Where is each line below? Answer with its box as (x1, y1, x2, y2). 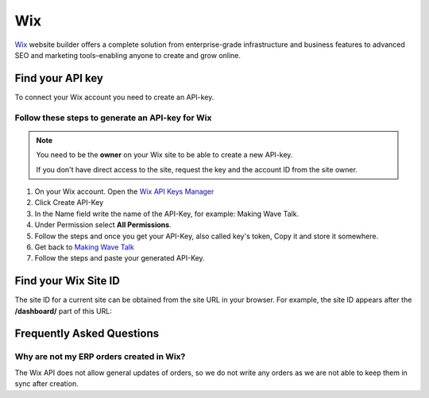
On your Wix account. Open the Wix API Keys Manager (34, 187, 214, 196)
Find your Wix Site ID (14, 274, 121, 288)
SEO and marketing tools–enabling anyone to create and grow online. (14, 50, 242, 60)
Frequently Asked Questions (14, 327, 160, 341)
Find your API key (14, 71, 103, 85)
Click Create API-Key (34, 198, 104, 207)
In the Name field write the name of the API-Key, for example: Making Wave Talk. (34, 209, 300, 218)
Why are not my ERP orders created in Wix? (14, 351, 186, 362)
